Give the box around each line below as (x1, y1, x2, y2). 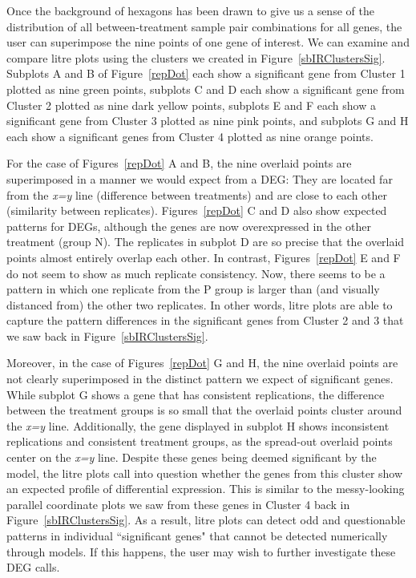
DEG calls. (6, 559, 60, 576)
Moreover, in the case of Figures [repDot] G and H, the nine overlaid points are (6, 354, 398, 371)
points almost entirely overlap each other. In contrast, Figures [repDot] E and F (6, 249, 401, 265)
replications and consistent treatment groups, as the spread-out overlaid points (6, 433, 393, 450)
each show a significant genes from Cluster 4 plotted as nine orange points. (6, 127, 374, 144)
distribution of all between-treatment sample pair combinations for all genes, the (6, 18, 402, 34)
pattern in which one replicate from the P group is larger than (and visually (6, 281, 380, 297)
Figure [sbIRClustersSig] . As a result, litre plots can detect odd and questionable (6, 511, 406, 528)
